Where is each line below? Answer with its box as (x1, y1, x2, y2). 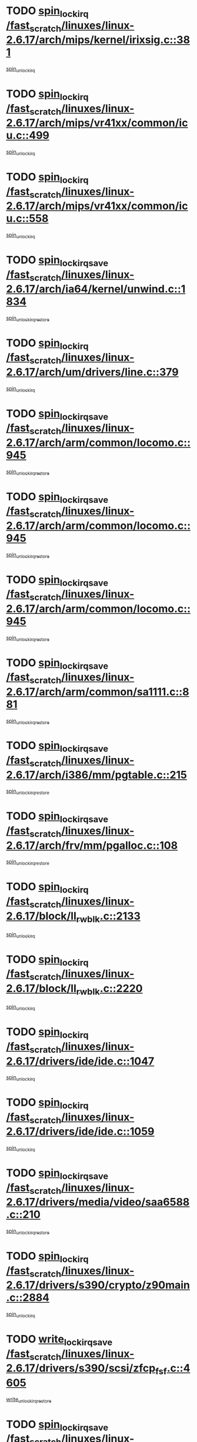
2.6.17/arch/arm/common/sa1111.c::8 (6, 685, 189, 698)
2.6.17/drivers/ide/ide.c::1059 (6, 1125, 155, 1139)
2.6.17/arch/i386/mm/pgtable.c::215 (6, 768, 187, 782)
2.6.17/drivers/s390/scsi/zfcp (6, 1361, 156, 1375)
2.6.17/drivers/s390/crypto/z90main (6, 1279, 190, 1292)
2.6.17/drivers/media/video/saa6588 (6, 1196, 190, 1209)
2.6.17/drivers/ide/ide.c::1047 (6, 1054, 155, 1068)
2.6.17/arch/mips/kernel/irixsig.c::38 (6, 34, 190, 46)
